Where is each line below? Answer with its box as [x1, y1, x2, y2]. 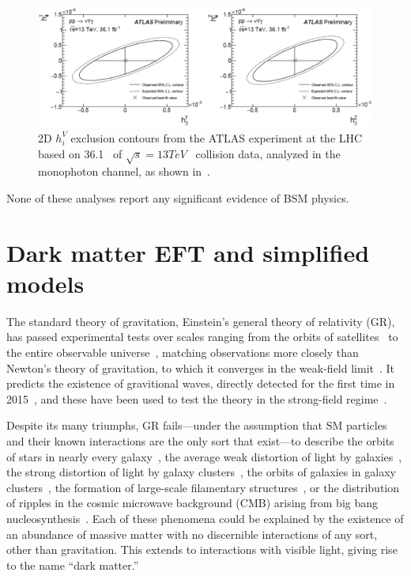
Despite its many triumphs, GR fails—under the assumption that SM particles [6, 417, 387, 434]
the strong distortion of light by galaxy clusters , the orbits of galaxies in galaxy [6, 464, 396, 480]
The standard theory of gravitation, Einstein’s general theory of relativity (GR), [6, 313, 395, 329]
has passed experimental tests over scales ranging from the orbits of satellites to [6, 328, 398, 345]
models [6, 267, 85, 299]
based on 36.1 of [38, 145, 123, 161]
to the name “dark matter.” [6, 556, 139, 573]
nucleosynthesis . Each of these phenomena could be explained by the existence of [6, 510, 404, 526]
